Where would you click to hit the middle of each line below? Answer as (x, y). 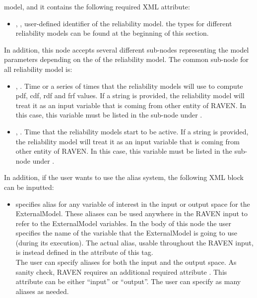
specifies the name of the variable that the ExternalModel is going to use (127, 233)
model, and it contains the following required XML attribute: (97, 6)
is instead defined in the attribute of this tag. (84, 252)
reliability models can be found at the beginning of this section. (112, 33)
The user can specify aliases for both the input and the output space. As (126, 262)
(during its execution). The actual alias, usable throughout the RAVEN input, (134, 242)
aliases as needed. (42, 291)
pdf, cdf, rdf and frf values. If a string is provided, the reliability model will (130, 95)
